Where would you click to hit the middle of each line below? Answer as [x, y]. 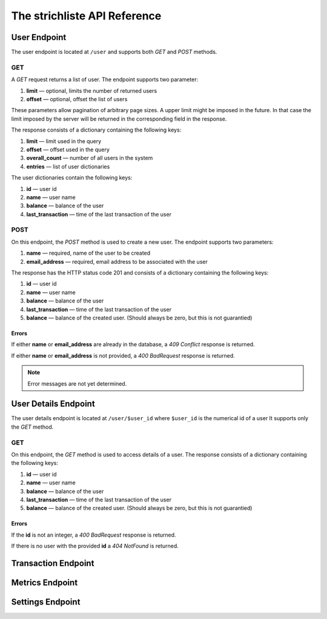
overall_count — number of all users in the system [90, 158]
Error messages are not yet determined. [77, 383]
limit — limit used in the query [64, 141]
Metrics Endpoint [45, 582]
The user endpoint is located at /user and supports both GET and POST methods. [114, 52]
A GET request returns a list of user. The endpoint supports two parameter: [105, 79]
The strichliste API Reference [86, 16]
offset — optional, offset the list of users [77, 99]
